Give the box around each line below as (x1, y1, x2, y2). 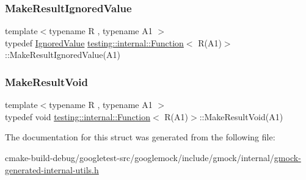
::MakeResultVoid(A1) (199, 110, 283, 123)
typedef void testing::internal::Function (5, 110, 150, 123)
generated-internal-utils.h (5, 163, 99, 176)
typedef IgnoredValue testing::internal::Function (5, 36, 184, 49)
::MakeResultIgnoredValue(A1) (5, 48, 120, 61)
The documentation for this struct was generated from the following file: (5, 131, 275, 143)
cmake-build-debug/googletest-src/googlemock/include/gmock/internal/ (5, 151, 274, 164)
